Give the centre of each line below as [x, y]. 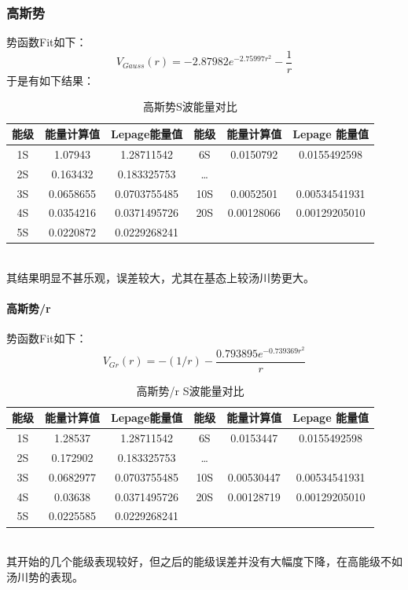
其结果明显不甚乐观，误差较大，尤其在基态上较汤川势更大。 [160, 277]
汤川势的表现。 [45, 576]
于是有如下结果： [50, 80]
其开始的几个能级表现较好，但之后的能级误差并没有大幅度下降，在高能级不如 [204, 561]
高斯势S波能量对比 [190, 106]
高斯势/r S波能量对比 [190, 390]
